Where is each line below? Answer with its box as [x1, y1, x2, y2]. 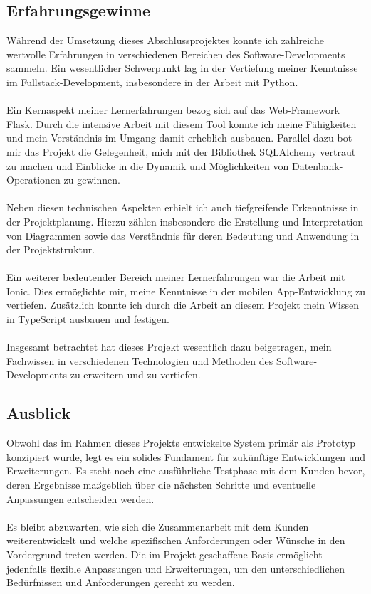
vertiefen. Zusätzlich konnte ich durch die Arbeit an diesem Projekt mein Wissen [6, 297, 359, 312]
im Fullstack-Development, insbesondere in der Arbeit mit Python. [6, 74, 298, 89]
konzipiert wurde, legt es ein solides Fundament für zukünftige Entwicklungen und [6, 449, 366, 464]
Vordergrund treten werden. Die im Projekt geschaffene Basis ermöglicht [6, 547, 323, 561]
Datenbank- [291, 158, 343, 173]
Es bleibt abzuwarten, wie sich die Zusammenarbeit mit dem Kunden [6, 519, 309, 534]
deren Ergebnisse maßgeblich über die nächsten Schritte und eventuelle [6, 477, 316, 492]
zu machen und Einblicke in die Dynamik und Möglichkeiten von [6, 158, 289, 173]
